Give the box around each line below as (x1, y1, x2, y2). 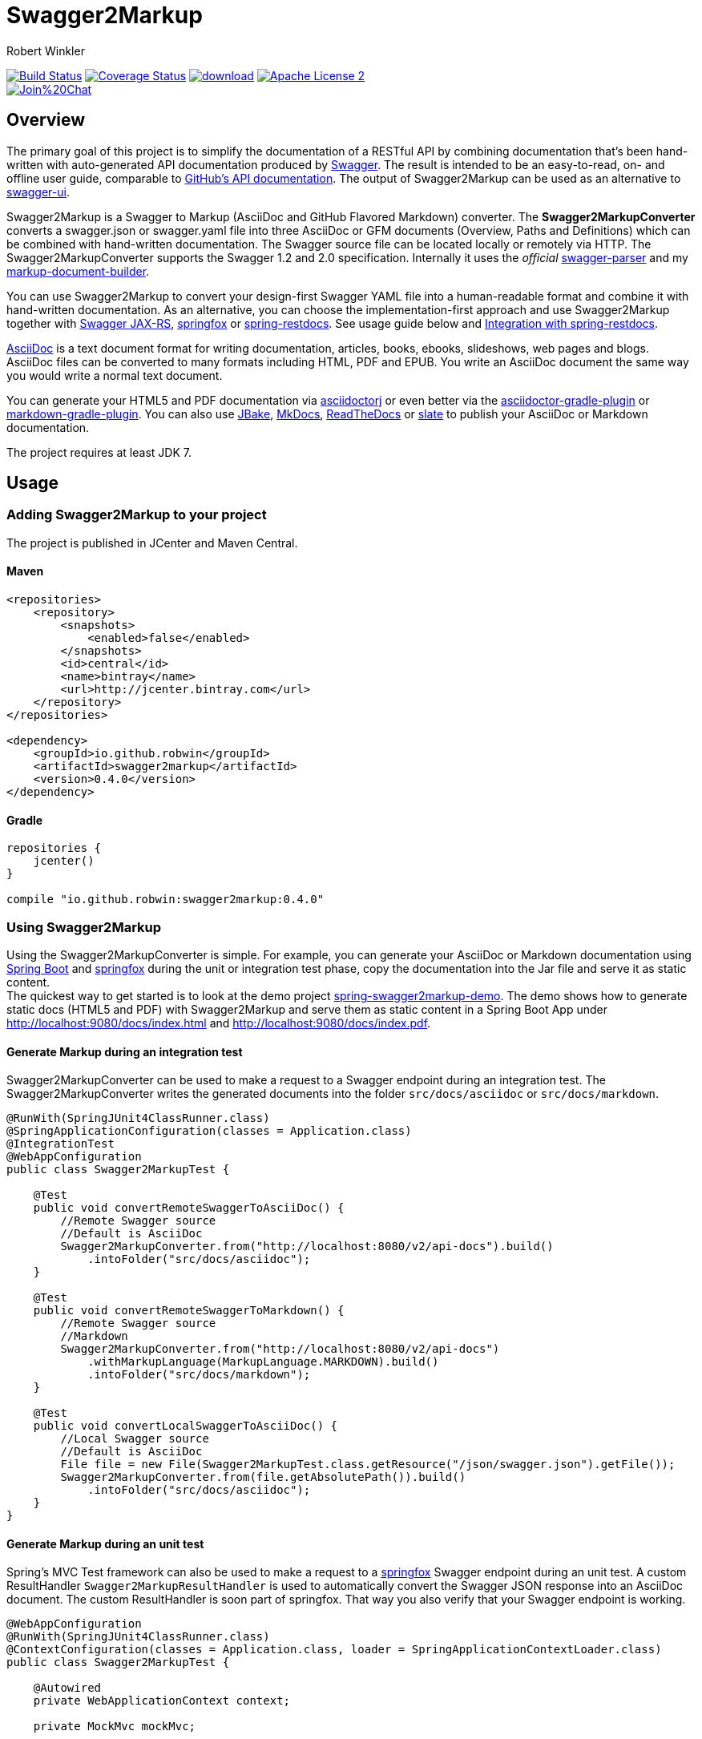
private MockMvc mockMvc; (33, 1720, 196, 1733)
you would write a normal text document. (6, 368, 223, 382)
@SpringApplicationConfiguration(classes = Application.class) (6, 1124, 412, 1138)
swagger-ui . (6, 184, 70, 199)
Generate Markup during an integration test (6, 1044, 243, 1059)
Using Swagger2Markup (6, 918, 162, 935)
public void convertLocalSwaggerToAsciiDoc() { (33, 1419, 338, 1433)
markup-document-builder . (6, 264, 150, 278)
